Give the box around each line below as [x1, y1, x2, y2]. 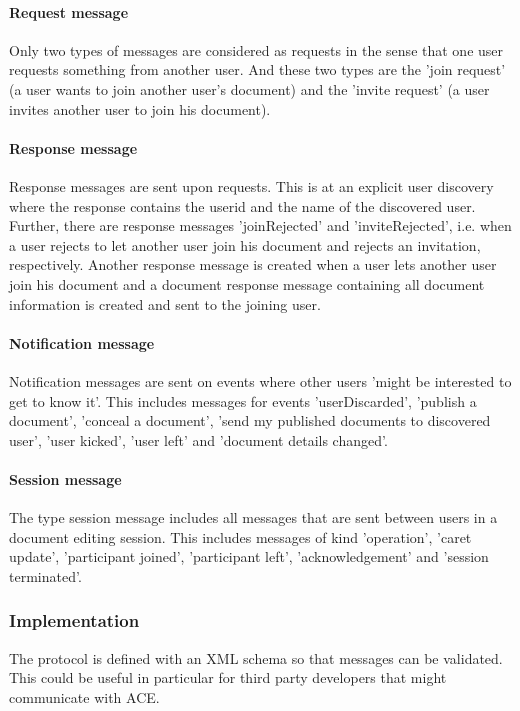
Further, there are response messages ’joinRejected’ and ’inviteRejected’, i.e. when [9, 215, 512, 236]
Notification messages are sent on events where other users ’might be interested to [9, 370, 512, 391]
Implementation [9, 608, 140, 633]
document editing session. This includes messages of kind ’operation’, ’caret [9, 526, 472, 547]
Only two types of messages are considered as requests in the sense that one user [9, 39, 504, 60]
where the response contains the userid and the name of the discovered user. [9, 195, 476, 216]
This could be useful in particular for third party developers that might [9, 667, 447, 688]
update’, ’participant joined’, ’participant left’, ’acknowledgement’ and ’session [9, 546, 489, 567]
